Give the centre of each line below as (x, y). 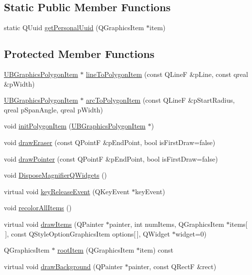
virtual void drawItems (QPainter (54, 224)
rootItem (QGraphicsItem (96, 250)
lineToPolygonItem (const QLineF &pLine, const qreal (167, 74)
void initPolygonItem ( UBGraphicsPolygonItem (75, 126)
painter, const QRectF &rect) (172, 266)
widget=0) (191, 233)
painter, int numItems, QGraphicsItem (167, 224)
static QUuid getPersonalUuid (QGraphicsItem (74, 27)
